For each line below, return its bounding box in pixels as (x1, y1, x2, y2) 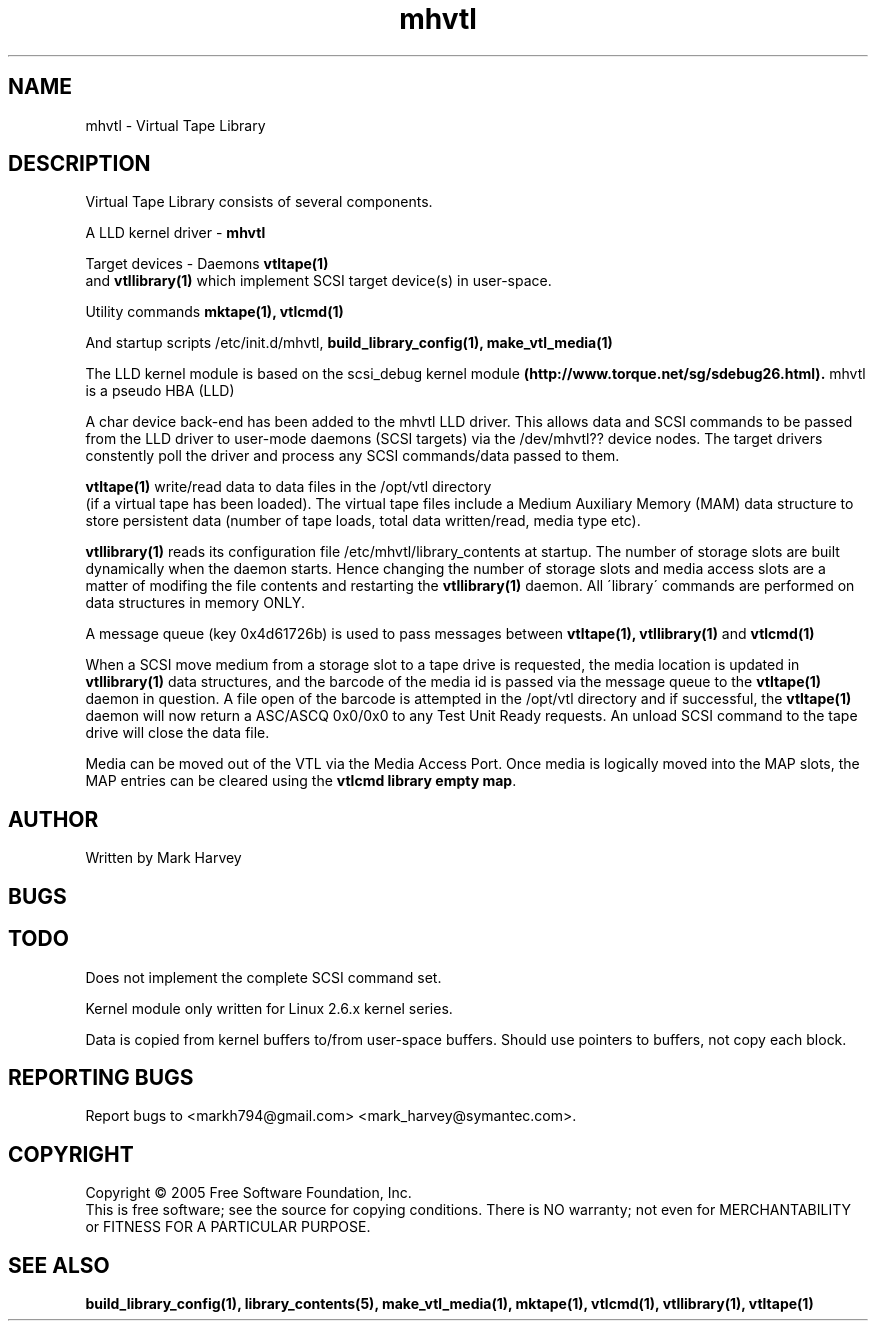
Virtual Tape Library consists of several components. (85, 193, 433, 211)
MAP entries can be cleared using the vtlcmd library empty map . (85, 772, 517, 790)
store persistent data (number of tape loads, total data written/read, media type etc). (85, 512, 641, 530)
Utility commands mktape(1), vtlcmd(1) (85, 303, 344, 321)
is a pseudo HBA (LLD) (85, 382, 235, 400)
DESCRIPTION (8, 151, 151, 177)
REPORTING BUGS (8, 1064, 194, 1090)
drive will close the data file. (85, 724, 270, 742)
